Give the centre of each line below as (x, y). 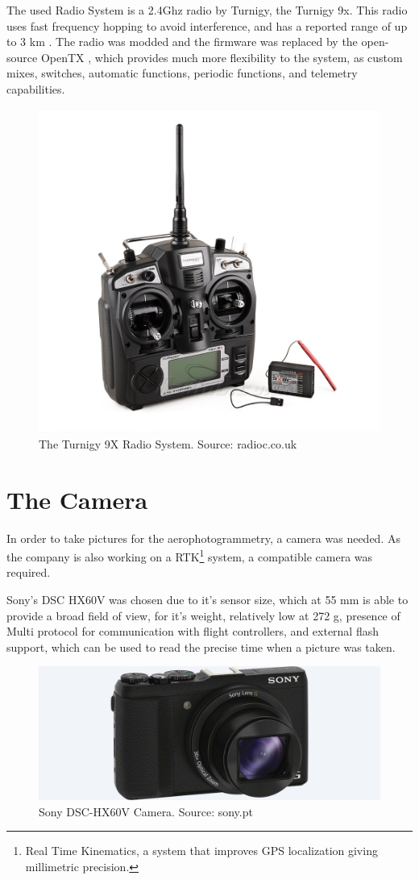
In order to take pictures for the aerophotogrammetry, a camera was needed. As (203, 538)
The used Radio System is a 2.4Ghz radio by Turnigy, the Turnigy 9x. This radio (207, 10)
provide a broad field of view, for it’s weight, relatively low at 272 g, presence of (203, 615)
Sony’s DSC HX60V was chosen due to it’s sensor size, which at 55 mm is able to (207, 599)
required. (29, 572)
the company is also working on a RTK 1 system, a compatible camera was (190, 555)
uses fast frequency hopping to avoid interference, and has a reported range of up (207, 25)
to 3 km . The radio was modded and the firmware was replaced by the (182, 42)
